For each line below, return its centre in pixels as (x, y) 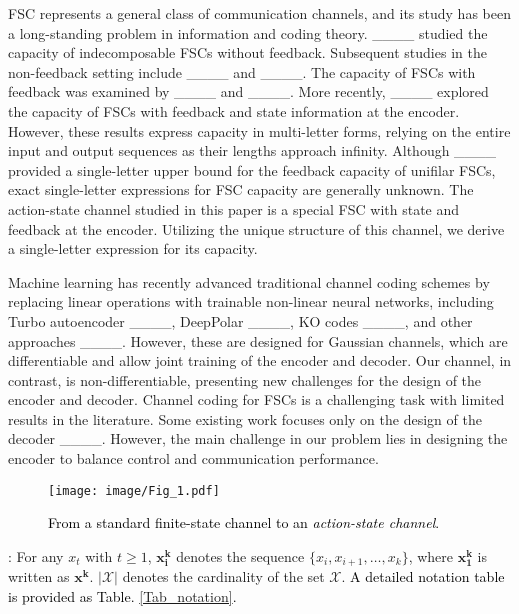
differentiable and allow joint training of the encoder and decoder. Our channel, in (260, 360)
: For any (36, 555)
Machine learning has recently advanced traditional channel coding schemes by (249, 281)
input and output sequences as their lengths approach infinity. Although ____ (252, 150)
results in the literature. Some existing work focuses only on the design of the (245, 418)
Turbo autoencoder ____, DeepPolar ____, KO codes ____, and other (240, 320)
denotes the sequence (240, 555)
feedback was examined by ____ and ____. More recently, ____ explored (248, 91)
